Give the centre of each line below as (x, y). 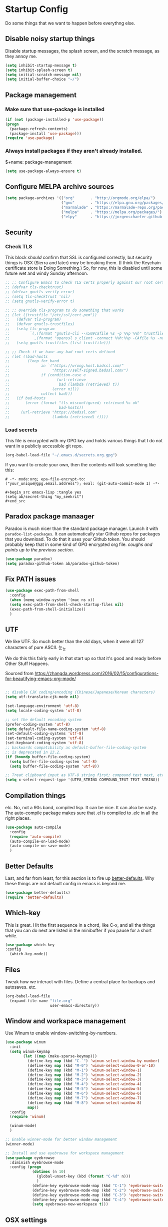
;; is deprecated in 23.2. (33, 752)
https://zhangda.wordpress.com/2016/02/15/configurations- (97, 674)
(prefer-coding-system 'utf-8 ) (38, 724)
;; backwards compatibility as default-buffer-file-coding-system (76, 748)
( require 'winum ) (28, 1117)
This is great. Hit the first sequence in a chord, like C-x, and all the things (80, 925)
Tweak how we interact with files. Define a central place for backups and (80, 982)
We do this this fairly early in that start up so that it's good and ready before (83, 659)
